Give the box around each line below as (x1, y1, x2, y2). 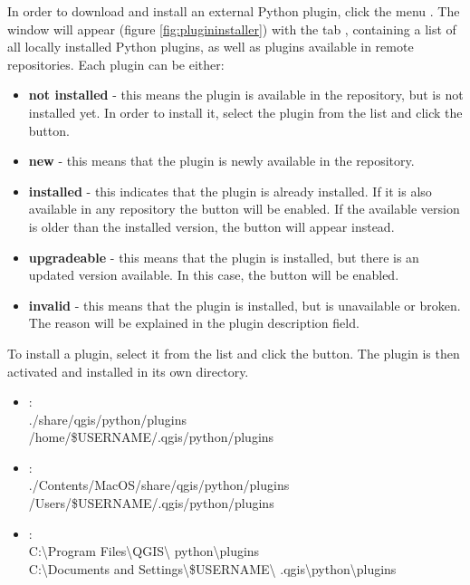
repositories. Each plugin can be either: (7, 54, 225, 73)
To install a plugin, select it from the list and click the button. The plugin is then (7, 343, 460, 362)
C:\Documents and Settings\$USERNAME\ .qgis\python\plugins (28, 559, 397, 578)
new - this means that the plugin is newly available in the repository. (28, 151, 415, 170)
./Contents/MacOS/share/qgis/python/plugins (28, 475, 290, 494)
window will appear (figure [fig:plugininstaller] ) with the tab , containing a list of (7, 19, 456, 38)
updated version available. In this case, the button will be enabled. (28, 265, 399, 284)
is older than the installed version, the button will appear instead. (28, 216, 395, 235)
